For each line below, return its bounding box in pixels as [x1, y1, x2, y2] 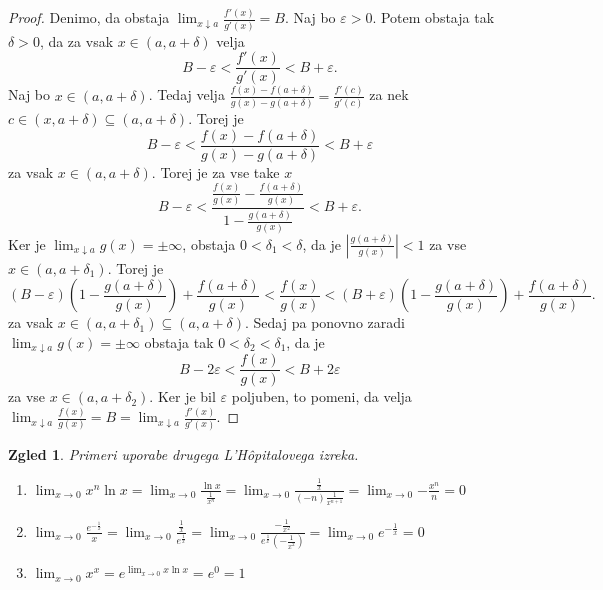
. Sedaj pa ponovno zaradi [245, 312, 405, 333]
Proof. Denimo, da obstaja [8, 7, 170, 28]
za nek [369, 84, 409, 105]
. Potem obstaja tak [372, 7, 495, 28]
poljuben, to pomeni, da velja [231, 386, 412, 407]
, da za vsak [39, 30, 114, 51]
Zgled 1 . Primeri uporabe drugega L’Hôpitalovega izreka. [8, 443, 359, 464]
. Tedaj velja [148, 84, 225, 105]
